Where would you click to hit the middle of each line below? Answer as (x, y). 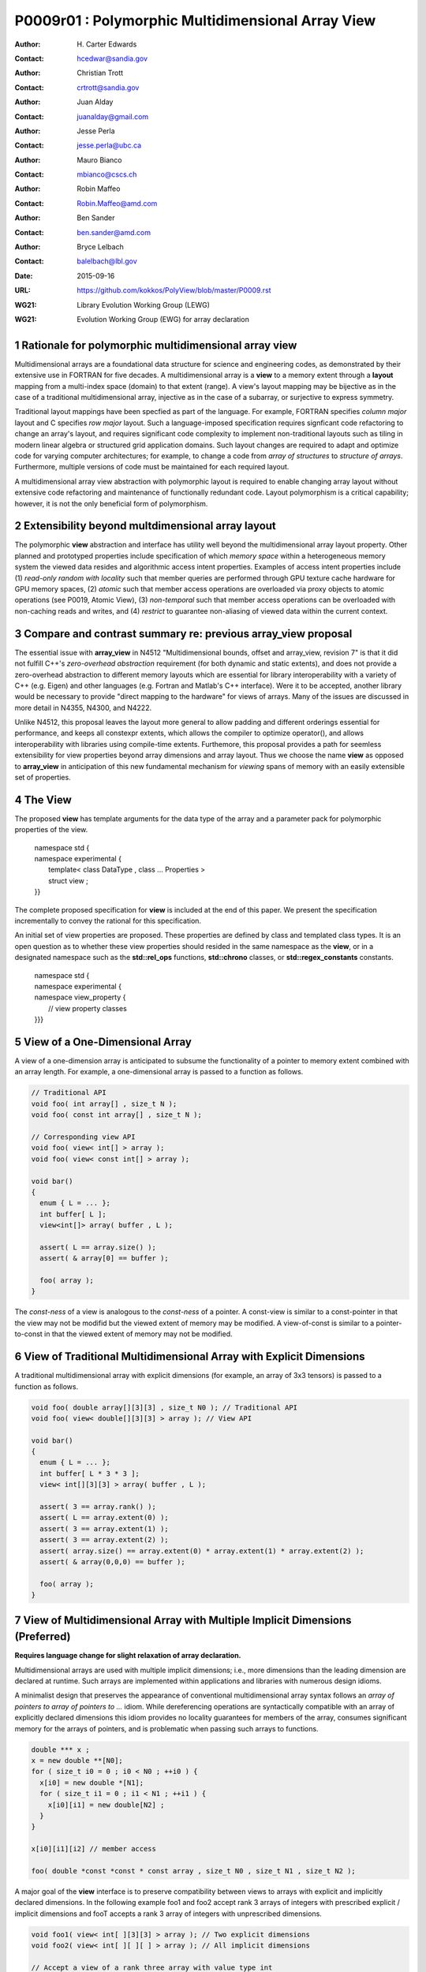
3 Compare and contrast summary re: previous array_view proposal (183, 634)
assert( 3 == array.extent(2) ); (104, 1540)
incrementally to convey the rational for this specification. (108, 921)
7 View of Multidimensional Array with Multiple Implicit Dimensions (183, 1620)
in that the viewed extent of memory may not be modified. (138, 1334)
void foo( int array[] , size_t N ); (104, 1104)
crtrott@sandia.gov (108, 88)
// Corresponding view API (83, 1137)
